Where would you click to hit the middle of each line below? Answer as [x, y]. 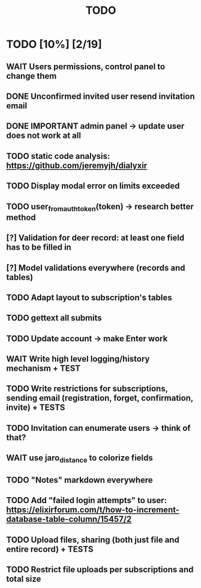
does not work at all [43, 136]
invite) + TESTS [36, 408]
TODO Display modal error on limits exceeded [93, 186]
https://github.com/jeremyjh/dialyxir [77, 165]
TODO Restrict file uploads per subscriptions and [100, 569]
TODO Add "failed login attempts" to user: [86, 500]
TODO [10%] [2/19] [54, 44]
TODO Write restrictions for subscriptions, [87, 389]
